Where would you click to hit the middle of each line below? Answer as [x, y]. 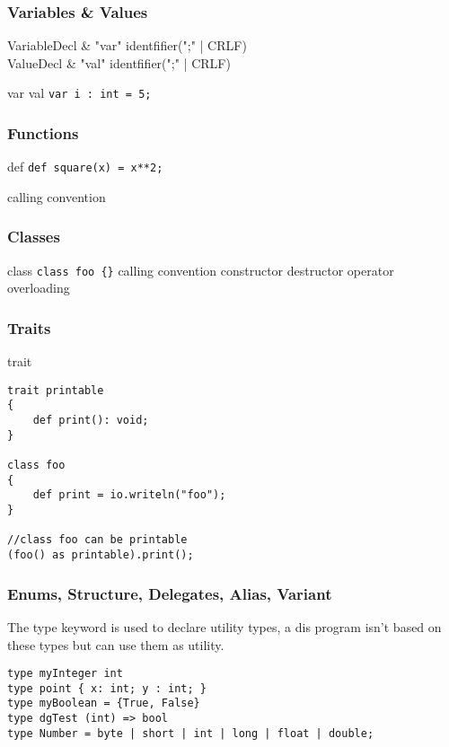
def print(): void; [91, 421]
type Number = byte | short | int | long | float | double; [191, 733]
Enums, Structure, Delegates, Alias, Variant [170, 593]
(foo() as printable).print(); [101, 555]
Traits [29, 327]
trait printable [56, 390]
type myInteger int [65, 674]
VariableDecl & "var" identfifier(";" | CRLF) [127, 45]
